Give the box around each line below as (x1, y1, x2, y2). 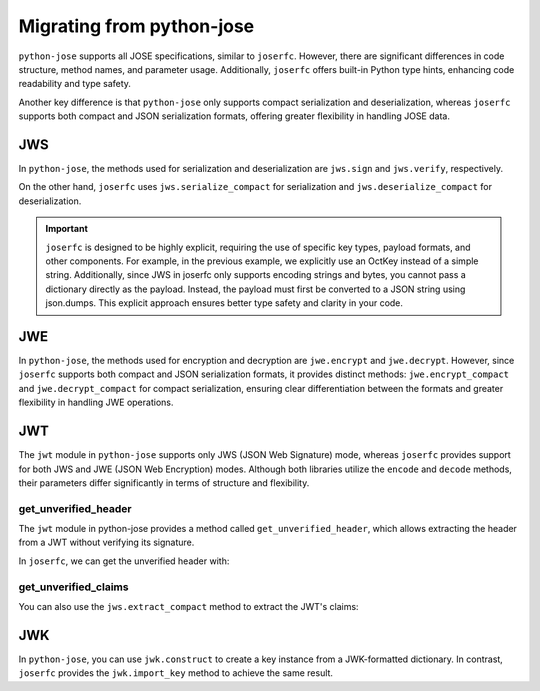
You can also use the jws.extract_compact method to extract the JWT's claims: (18, 600, 359, 612)
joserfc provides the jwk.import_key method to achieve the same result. (18, 667, 334, 679)
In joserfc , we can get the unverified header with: (18, 555, 230, 567)
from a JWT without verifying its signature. (18, 536, 195, 549)
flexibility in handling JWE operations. (18, 396, 174, 409)
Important (45, 223, 89, 235)
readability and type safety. (18, 78, 132, 90)
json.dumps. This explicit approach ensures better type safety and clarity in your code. (45, 297, 404, 309)
